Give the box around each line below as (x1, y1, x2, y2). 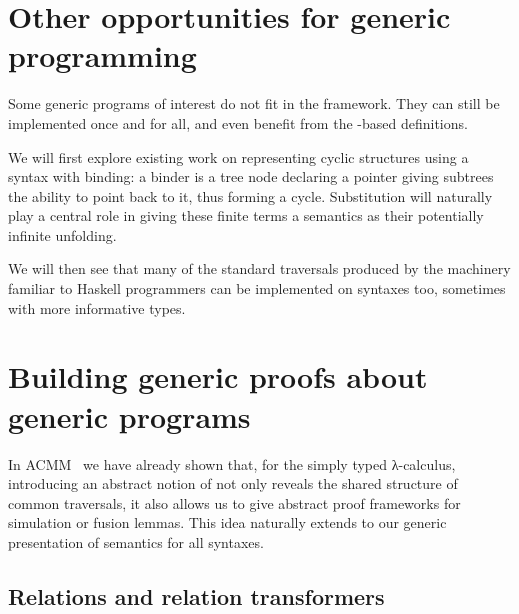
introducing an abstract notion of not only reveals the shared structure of (8, 473, 458, 494)
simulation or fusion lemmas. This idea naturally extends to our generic (8, 512, 447, 533)
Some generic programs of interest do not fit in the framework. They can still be (8, 93, 500, 114)
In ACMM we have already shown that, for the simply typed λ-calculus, (8, 453, 456, 474)
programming (8, 35, 197, 76)
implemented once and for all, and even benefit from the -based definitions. (8, 112, 468, 133)
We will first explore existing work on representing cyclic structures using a (8, 146, 469, 167)
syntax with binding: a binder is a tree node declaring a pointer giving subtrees (8, 166, 494, 187)
